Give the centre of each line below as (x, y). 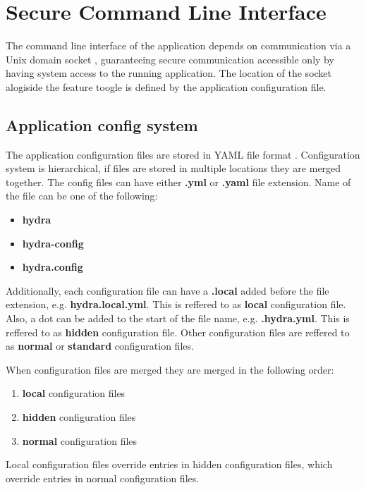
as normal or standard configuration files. (100, 346)
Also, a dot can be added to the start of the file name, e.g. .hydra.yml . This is (178, 318)
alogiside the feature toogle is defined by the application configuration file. (166, 86)
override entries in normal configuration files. (103, 478)
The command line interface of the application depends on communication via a (178, 45)
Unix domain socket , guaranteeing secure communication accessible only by (170, 59)
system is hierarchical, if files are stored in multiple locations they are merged (173, 168)
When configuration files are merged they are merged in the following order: (170, 369)
